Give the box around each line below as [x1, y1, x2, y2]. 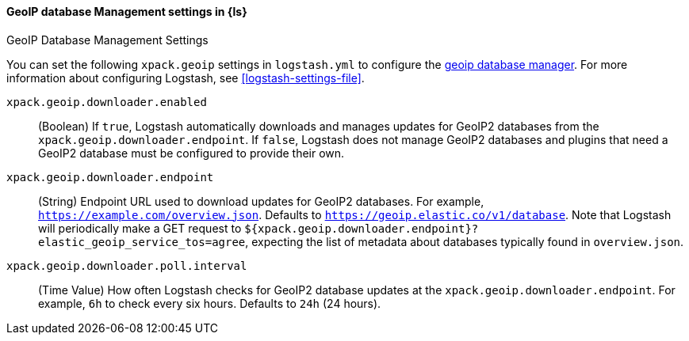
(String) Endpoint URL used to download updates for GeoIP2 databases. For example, [38, 194, 484, 208]
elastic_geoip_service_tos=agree [38, 235, 246, 248]
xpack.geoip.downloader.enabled [6, 95, 207, 108]
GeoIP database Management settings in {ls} [6, 5, 247, 18]
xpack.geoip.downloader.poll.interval [6, 259, 247, 272]
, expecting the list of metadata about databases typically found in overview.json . [245, 234, 684, 248]
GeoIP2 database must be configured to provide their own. [38, 146, 345, 160]
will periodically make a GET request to [38, 221, 242, 235]
